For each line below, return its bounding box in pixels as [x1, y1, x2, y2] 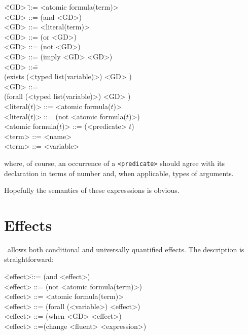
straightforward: [4, 254, 54, 264]
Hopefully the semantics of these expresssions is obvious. [4, 185, 180, 195]
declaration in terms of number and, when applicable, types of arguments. [4, 167, 234, 178]
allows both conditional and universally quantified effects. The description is [7, 244, 244, 254]
